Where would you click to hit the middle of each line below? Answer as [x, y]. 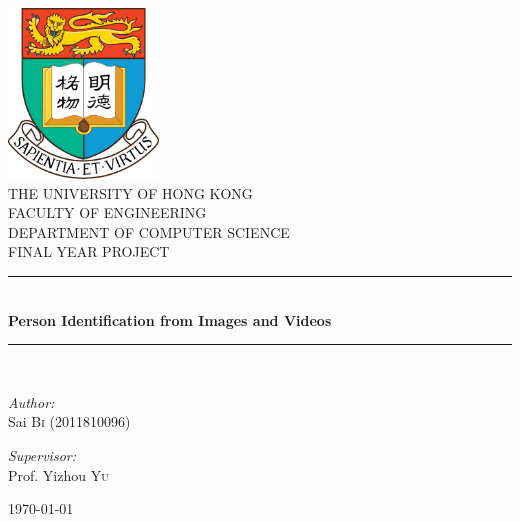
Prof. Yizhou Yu [58, 474]
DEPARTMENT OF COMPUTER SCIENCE [149, 231]
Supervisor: [42, 455]
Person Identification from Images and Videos [170, 319]
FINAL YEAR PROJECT [89, 251]
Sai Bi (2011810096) [69, 421]
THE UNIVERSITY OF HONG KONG [130, 192]
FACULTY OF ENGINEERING [107, 212]
